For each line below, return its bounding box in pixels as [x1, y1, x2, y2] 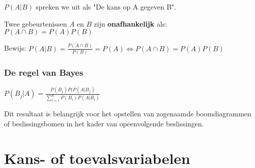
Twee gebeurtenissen [4, 18, 67, 29]
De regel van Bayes [4, 66, 83, 78]
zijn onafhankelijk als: [94, 18, 167, 29]
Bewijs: [4, 43, 26, 53]
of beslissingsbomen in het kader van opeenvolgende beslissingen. [4, 118, 204, 128]
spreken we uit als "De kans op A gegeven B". [36, 2, 177, 12]
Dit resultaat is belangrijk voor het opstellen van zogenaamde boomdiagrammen [4, 108, 251, 119]
